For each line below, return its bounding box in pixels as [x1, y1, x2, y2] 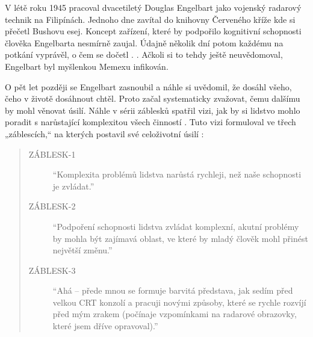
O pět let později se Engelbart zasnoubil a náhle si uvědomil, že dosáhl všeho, [5, 80, 292, 93]
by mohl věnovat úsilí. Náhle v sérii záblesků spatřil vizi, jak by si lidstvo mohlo [5, 104, 300, 116]
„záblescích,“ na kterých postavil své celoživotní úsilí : [5, 127, 204, 140]
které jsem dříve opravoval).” [52, 320, 158, 332]
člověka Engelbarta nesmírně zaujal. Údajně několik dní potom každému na [5, 36, 284, 49]
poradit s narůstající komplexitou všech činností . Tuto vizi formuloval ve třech [5, 116, 296, 128]
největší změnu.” [52, 244, 113, 256]
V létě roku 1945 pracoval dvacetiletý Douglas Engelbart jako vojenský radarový [5, 1, 302, 13]
